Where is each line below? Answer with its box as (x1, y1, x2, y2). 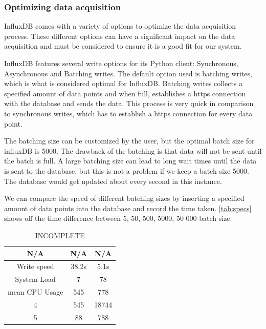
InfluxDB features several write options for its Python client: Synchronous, (4, 58, 238, 68)
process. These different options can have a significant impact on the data (4, 30, 235, 41)
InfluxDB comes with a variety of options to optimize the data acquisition (4, 20, 236, 31)
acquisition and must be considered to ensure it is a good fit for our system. (4, 40, 242, 51)
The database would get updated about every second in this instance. (4, 175, 222, 186)
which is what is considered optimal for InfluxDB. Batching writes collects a (4, 78, 243, 89)
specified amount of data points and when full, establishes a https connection (4, 88, 246, 98)
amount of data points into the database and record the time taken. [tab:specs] (4, 202, 252, 213)
